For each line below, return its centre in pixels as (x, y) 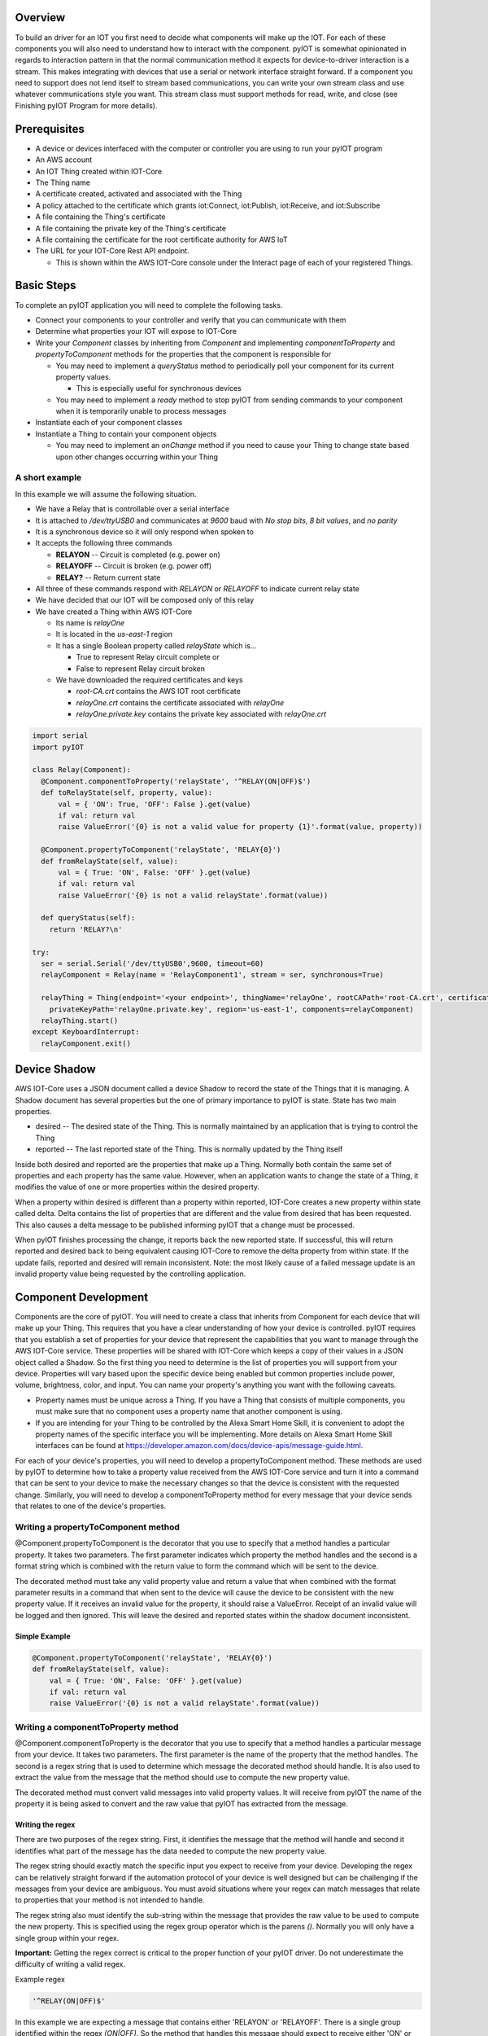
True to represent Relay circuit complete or (148, 657)
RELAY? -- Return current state (108, 577)
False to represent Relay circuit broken (140, 669)
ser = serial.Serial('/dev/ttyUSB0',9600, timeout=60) (152, 964)
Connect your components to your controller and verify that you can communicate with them (191, 320)
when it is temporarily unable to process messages (141, 411)
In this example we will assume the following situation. (106, 494)
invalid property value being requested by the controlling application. (131, 1274)
